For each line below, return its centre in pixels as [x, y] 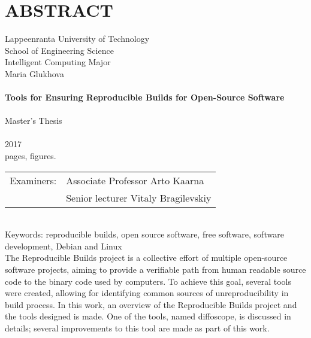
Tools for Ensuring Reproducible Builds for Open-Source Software [145, 97]
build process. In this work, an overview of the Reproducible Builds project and [151, 304]
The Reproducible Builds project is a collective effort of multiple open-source [146, 258]
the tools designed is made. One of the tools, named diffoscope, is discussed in [148, 316]
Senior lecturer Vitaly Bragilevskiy [139, 197]
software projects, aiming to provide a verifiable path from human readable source [155, 270]
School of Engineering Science [59, 50]
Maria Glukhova [34, 73]
